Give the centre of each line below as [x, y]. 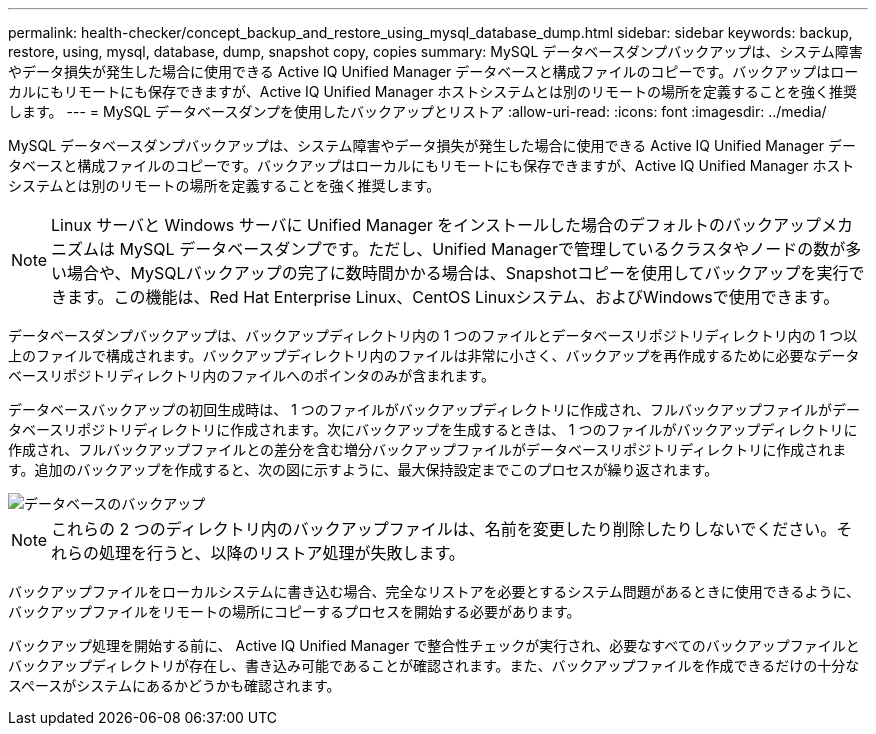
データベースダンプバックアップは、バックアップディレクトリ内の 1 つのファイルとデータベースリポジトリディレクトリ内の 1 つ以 [433, 335]
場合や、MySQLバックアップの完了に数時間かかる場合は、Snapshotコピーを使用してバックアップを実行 [458, 273]
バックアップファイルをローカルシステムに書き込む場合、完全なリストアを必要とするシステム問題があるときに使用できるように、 [434, 591]
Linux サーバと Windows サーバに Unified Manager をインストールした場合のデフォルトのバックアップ [436, 225]
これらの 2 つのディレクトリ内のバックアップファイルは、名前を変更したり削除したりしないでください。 [444, 529]
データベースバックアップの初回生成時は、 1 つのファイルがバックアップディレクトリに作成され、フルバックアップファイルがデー [434, 409]
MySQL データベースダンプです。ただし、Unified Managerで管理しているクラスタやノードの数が [482, 249]
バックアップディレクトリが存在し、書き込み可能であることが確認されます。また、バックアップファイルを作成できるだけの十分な [434, 665]
